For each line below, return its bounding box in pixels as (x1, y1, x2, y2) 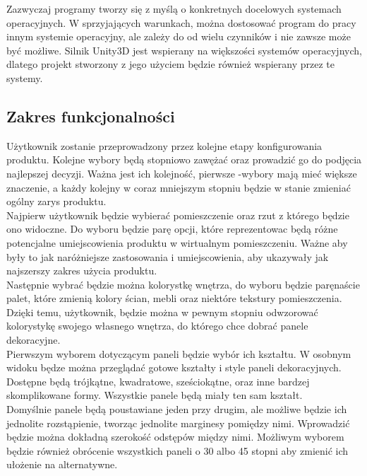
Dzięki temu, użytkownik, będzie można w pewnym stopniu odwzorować (6, 304, 318, 319)
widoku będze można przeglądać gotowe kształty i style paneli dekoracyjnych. (6, 360, 342, 375)
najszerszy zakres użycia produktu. (6, 263, 157, 278)
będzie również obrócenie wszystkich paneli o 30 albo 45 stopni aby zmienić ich (6, 443, 349, 458)
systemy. (6, 70, 43, 85)
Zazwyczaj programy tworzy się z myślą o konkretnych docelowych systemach (6, 1, 342, 16)
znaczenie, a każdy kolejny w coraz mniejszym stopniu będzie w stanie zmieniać (6, 180, 351, 195)
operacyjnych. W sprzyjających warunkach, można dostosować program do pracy (6, 15, 356, 30)
